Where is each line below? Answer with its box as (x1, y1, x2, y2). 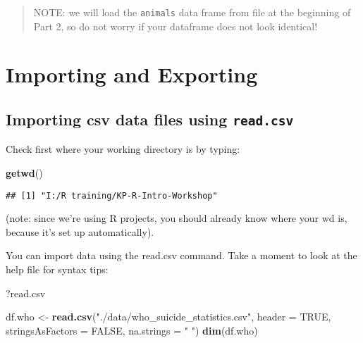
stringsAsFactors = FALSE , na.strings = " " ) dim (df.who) (6, 323, 258, 337)
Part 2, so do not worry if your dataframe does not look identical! (33, 18, 318, 33)
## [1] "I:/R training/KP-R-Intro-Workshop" (6, 190, 218, 201)
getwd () (6, 166, 43, 180)
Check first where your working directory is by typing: (6, 142, 240, 156)
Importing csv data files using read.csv (6, 108, 294, 130)
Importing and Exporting (6, 60, 258, 89)
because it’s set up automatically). (6, 224, 154, 239)
